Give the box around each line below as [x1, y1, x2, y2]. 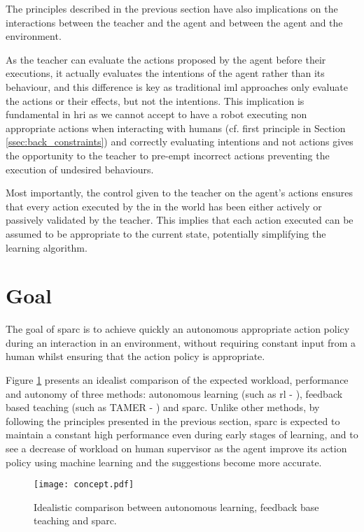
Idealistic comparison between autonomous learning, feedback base [34, 499, 319, 514]
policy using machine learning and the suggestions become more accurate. [6, 454, 322, 469]
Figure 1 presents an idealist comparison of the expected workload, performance [6, 373, 349, 387]
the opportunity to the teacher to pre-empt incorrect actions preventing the [6, 148, 330, 162]
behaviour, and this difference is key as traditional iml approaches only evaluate [6, 79, 348, 94]
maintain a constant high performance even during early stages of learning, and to [6, 427, 358, 442]
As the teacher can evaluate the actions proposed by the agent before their [6, 52, 326, 66]
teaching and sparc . [34, 513, 117, 528]
